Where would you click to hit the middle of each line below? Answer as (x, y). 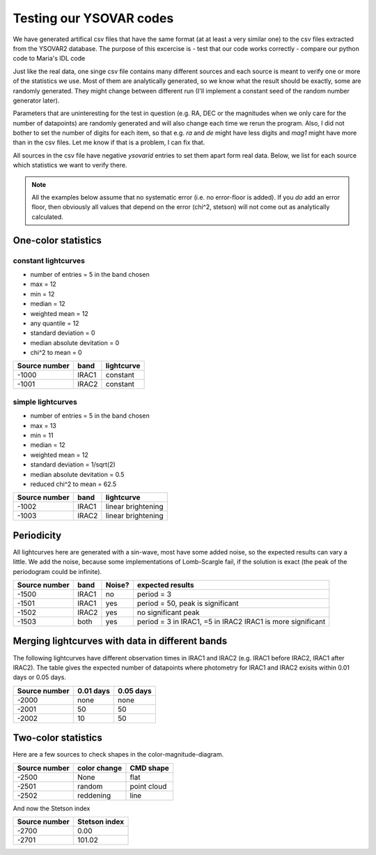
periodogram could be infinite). (57, 571)
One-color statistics (57, 240)
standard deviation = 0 (63, 333)
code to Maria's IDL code (49, 59)
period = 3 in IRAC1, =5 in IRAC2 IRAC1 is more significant (231, 622)
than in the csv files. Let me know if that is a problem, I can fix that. (109, 142)
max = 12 (44, 284)
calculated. (48, 217)
